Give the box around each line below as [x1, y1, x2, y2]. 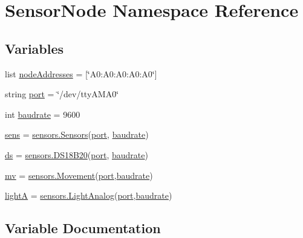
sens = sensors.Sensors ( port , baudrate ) [5, 128, 149, 141]
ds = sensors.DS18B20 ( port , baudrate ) [5, 148, 148, 161]
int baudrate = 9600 [5, 108, 80, 120]
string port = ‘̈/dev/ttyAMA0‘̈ [5, 88, 119, 100]
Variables [5, 39, 64, 57]
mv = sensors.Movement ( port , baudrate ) [5, 169, 153, 181]
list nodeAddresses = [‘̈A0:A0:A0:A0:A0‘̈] [5, 67, 157, 80]
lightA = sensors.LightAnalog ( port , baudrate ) [5, 189, 172, 202]
